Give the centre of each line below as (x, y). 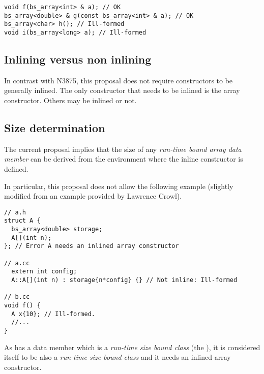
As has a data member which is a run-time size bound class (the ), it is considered (132, 347)
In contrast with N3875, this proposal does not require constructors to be (119, 80)
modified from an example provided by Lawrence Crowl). (93, 196)
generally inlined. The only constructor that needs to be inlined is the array (122, 90)
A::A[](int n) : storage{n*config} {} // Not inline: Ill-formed (124, 280)
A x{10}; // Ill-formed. (53, 314)
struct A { (22, 221)
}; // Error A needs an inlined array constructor (92, 246)
